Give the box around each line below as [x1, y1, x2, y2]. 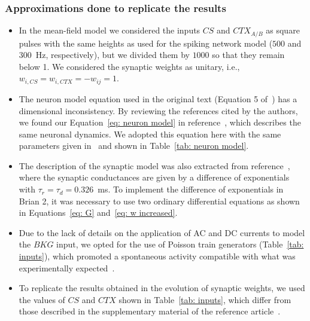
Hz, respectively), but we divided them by [35, 48, 190, 61]
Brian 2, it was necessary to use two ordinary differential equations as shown [19, 194, 300, 207]
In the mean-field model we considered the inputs [19, 24, 200, 36]
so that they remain [212, 48, 285, 61]
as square [266, 24, 300, 36]
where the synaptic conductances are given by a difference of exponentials [19, 171, 290, 184]
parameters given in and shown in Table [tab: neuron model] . [19, 139, 249, 152]
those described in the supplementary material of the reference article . [19, 305, 281, 317]
